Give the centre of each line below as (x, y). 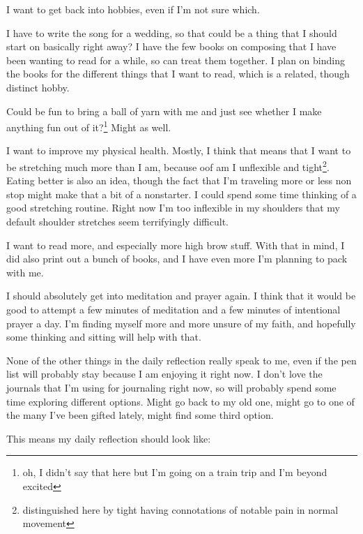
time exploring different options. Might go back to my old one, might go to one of (180, 401)
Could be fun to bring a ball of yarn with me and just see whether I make (164, 111)
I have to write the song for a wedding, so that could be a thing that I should (172, 32)
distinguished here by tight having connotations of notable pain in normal (180, 509)
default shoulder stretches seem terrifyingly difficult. (117, 222)
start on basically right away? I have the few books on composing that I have (171, 46)
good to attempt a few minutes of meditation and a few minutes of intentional (173, 309)
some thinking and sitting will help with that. (104, 337)
